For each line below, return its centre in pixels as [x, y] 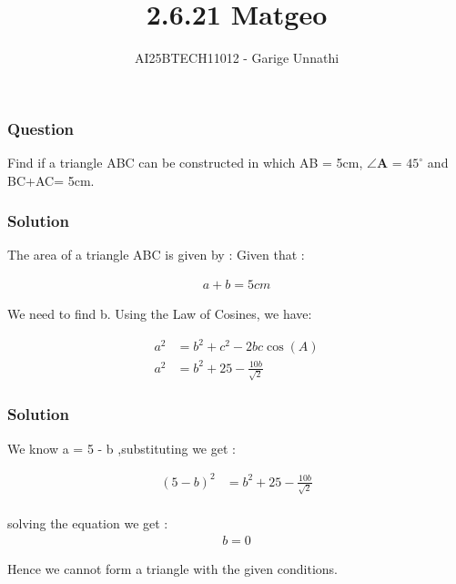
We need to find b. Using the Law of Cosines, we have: [160, 314]
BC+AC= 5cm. [51, 180]
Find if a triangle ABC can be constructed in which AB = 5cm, [185, 163]
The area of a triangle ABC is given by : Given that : [156, 255]
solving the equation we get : [88, 523]
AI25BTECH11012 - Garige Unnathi [237, 58]
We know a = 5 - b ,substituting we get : [122, 448]
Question [41, 128]
